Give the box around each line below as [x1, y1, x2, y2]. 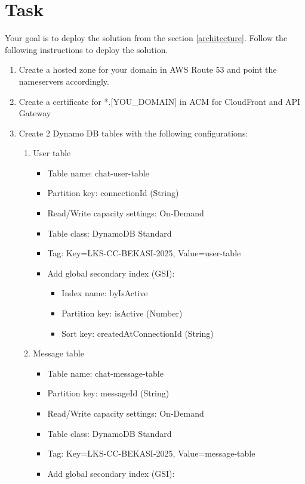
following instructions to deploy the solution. [5, 43, 168, 55]
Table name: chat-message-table [47, 367, 164, 379]
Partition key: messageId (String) [47, 387, 170, 399]
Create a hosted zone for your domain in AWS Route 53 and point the [19, 63, 277, 76]
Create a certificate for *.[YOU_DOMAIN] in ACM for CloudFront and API [19, 95, 301, 107]
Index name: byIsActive [61, 287, 148, 299]
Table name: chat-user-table [47, 166, 149, 179]
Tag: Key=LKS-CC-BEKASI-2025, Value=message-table [47, 447, 255, 460]
